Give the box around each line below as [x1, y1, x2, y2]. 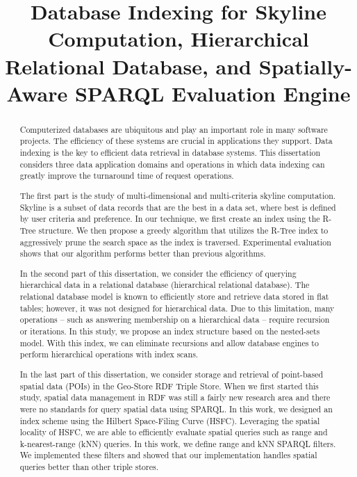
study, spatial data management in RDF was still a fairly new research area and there [19, 391, 331, 403]
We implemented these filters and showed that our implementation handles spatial [19, 449, 317, 461]
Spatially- [258, 51, 352, 80]
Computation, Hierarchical [48, 24, 309, 53]
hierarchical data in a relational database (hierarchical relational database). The [19, 279, 310, 291]
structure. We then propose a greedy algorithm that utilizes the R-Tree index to [38, 224, 329, 236]
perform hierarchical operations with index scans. [19, 348, 199, 360]
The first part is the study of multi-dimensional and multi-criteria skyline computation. [19, 189, 336, 201]
